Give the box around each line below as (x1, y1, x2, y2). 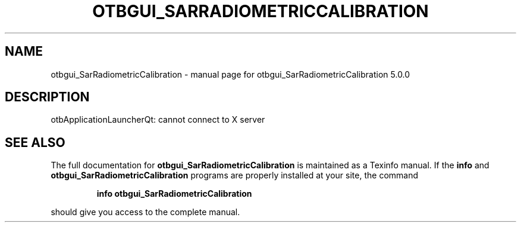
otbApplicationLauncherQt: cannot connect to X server (51, 114, 265, 125)
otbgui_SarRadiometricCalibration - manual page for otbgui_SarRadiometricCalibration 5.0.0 (51, 69, 410, 79)
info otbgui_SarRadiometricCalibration (96, 188, 252, 199)
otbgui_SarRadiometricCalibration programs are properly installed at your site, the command (51, 170, 419, 181)
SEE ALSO (5, 135, 65, 150)
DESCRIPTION (5, 89, 90, 105)
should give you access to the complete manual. (51, 207, 240, 218)
